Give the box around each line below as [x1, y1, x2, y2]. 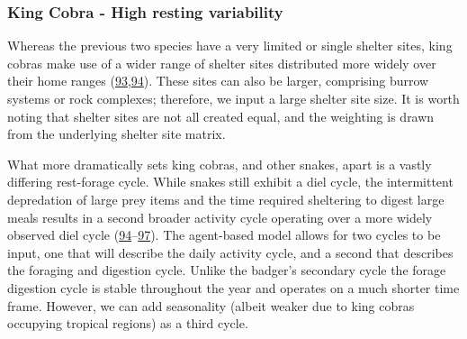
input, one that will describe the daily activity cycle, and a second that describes [7, 243, 454, 261]
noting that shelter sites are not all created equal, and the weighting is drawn [7, 106, 435, 125]
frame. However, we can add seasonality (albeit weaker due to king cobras [7, 296, 415, 315]
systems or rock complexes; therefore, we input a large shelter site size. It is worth [7, 89, 460, 107]
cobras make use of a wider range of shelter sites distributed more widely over [7, 53, 436, 72]
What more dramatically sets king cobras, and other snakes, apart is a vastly [7, 154, 432, 173]
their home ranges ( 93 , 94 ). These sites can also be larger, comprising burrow [7, 71, 429, 90]
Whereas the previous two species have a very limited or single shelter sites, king [7, 36, 453, 55]
